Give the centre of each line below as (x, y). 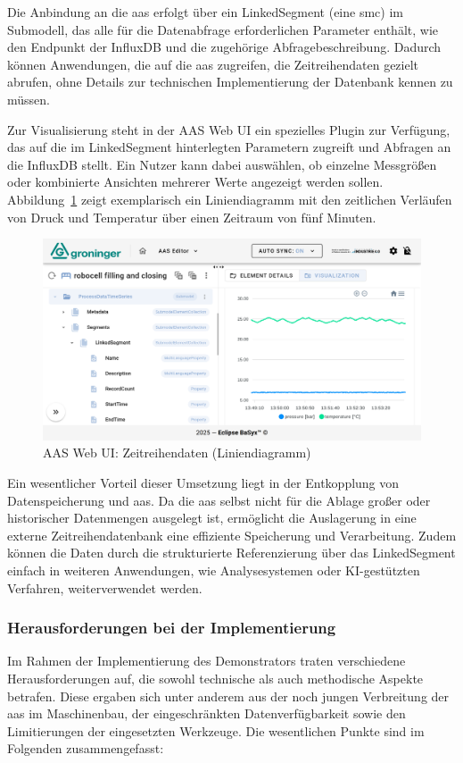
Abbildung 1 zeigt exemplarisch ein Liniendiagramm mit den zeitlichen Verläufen (230, 199)
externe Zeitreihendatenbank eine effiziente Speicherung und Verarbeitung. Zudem (232, 535)
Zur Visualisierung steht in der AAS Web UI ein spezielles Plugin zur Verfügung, (229, 129)
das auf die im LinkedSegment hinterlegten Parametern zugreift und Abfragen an (229, 147)
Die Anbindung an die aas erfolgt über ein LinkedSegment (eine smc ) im (206, 12)
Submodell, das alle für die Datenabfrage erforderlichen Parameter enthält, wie (223, 29)
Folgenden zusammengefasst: (86, 748)
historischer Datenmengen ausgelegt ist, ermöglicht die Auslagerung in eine (212, 518)
